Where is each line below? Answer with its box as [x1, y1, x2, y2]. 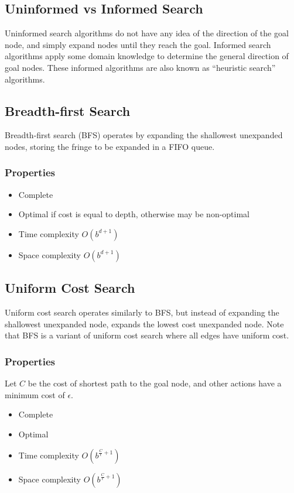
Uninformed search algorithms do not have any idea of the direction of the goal [5, 27, 289, 39]
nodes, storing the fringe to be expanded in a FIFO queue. [5, 140, 215, 152]
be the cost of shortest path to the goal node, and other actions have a [28, 377, 282, 389]
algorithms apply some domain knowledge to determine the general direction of [5, 50, 289, 62]
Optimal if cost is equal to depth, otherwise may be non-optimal [18, 208, 250, 220]
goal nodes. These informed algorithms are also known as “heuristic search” [5, 61, 276, 73]
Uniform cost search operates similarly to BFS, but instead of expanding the [5, 306, 279, 319]
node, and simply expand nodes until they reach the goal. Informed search [5, 38, 271, 50]
